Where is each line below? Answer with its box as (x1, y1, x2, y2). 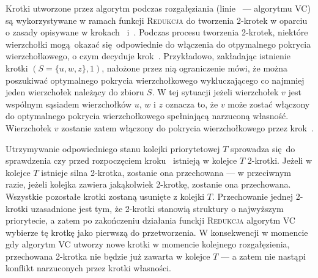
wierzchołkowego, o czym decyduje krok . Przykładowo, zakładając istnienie (6, 49, 290, 62)
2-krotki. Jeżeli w (247, 154, 312, 167)
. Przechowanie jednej (212, 189, 294, 202)
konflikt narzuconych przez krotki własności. (6, 262, 171, 274)
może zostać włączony (227, 97, 310, 110)
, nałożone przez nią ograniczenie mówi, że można (102, 61, 288, 74)
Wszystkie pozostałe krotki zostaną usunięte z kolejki (6, 189, 205, 202)
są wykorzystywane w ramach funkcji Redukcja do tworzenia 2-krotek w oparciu (6, 13, 308, 26)
